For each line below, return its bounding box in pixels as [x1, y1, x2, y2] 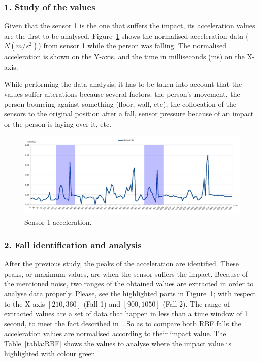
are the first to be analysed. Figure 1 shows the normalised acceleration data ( [4, 30, 249, 41]
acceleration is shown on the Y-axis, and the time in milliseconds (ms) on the [4, 51, 245, 62]
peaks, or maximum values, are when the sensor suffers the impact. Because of [4, 268, 248, 279]
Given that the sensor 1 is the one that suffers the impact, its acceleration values [4, 20, 255, 31]
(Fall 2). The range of [162, 298, 230, 309]
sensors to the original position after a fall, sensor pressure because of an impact [4, 108, 254, 119]
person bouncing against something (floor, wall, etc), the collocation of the [4, 98, 236, 109]
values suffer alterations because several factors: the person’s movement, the [4, 88, 240, 99]
